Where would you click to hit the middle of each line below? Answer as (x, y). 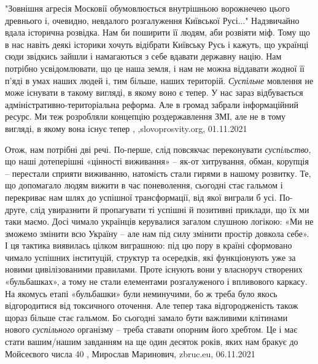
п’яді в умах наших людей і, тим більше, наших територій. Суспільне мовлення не (159, 80)
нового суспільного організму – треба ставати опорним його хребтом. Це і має (151, 329)
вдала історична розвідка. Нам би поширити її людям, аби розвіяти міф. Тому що (157, 32)
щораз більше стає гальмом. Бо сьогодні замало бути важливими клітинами (146, 317)
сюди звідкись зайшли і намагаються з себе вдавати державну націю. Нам (143, 56)
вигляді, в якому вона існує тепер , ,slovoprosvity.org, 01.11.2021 (126, 128)
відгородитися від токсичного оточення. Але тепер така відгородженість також (152, 305)
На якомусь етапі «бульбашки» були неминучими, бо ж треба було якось (141, 293)
